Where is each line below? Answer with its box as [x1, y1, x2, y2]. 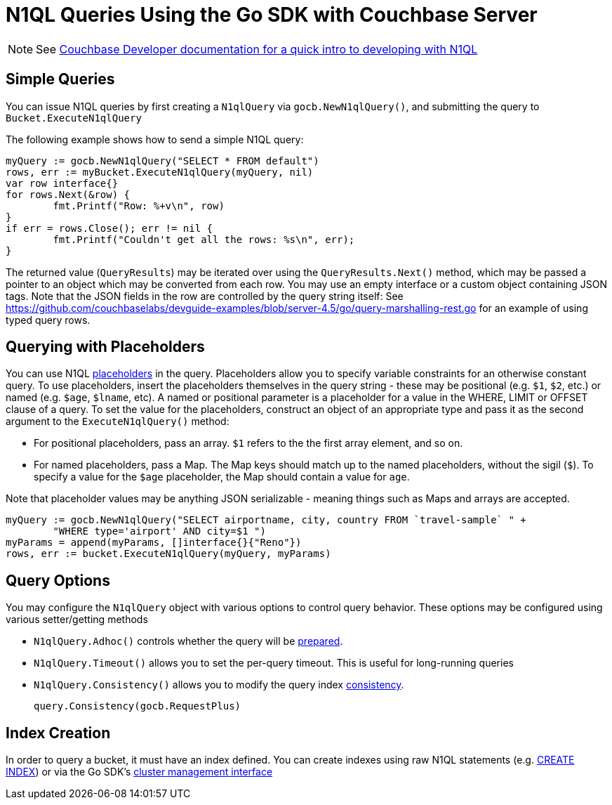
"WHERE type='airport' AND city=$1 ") [53, 525, 266, 537]
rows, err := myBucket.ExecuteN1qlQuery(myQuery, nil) [6, 166, 314, 178]
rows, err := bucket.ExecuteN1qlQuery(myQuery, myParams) [6, 548, 331, 560]
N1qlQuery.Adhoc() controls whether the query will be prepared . [34, 635, 343, 648]
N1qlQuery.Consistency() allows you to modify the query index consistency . [34, 679, 404, 691]
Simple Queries [6, 70, 115, 89]
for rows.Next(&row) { [6, 188, 131, 200]
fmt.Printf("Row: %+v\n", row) [53, 199, 225, 211]
